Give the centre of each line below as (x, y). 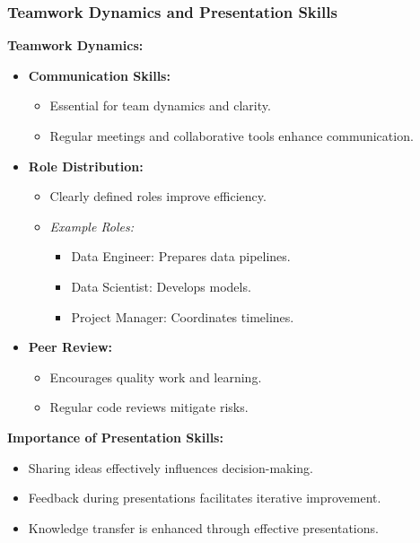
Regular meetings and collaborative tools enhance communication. (232, 136)
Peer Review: (70, 347)
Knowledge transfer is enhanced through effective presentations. (203, 527)
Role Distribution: (86, 166)
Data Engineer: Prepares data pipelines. (181, 256)
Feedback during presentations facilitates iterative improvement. (205, 498)
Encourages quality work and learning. (156, 377)
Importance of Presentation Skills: (115, 437)
